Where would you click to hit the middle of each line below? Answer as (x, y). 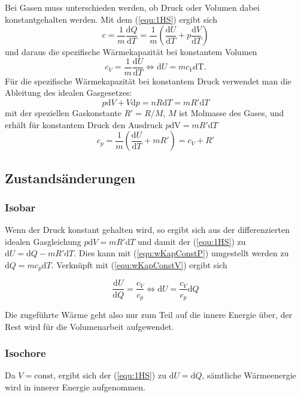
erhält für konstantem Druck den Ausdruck (84, 124)
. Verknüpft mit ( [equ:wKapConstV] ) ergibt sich (139, 265)
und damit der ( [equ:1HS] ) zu (192, 241)
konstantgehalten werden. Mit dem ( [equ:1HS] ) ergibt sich (111, 19)
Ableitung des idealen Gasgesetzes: (69, 93)
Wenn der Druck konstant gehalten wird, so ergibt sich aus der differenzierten (147, 230)
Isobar (20, 207)
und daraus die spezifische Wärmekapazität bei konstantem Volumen (131, 52)
